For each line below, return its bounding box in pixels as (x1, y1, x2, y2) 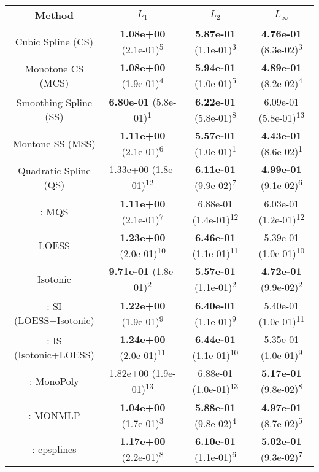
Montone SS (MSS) (13, 136, 96, 151)
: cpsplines (32, 442, 77, 457)
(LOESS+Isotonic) (13, 313, 94, 328)
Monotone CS (25, 61, 84, 75)
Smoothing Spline (16, 95, 92, 110)
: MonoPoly (29, 374, 79, 389)
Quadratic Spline (18, 163, 91, 177)
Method (34, 8, 74, 22)
